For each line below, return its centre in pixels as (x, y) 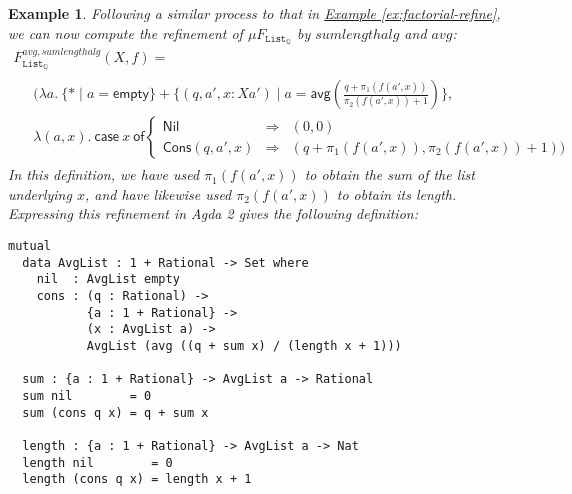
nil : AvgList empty (108, 279)
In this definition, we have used (104, 174)
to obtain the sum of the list (389, 174)
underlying (40, 193)
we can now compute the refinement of (125, 32)
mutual (29, 246)
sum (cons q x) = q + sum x (115, 412)
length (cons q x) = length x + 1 (137, 479)
